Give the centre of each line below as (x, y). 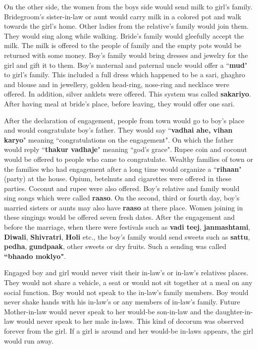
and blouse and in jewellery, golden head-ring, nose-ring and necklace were (117, 84)
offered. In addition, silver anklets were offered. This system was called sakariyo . (128, 94)
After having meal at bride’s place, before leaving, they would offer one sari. (119, 103)
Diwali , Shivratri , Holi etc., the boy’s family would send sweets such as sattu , (127, 236)
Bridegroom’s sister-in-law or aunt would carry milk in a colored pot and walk (123, 16)
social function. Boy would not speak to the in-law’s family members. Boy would (126, 292)
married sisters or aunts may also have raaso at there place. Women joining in (124, 207)
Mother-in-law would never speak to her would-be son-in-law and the (109, 311)
